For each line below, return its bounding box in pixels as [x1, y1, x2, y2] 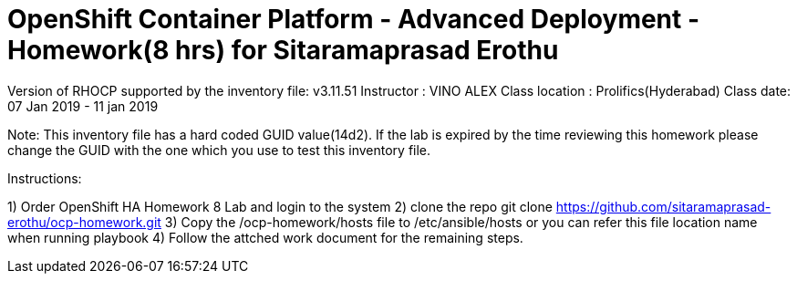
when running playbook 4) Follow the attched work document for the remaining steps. [7, 229, 523, 245]
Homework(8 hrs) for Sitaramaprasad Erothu [7, 35, 559, 66]
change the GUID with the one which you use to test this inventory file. [7, 141, 431, 158]
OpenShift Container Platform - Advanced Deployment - [7, 4, 700, 35]
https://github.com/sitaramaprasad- [555, 198, 771, 214]
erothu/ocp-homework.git [7, 213, 161, 230]
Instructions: [7, 170, 82, 186]
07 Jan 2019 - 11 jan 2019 [7, 98, 159, 114]
